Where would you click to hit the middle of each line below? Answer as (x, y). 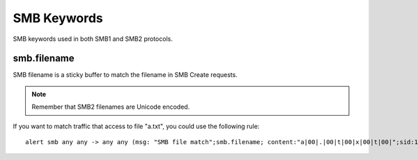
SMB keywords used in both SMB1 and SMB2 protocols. (93, 39)
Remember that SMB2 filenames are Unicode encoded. (111, 107)
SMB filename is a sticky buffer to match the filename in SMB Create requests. (125, 75)
